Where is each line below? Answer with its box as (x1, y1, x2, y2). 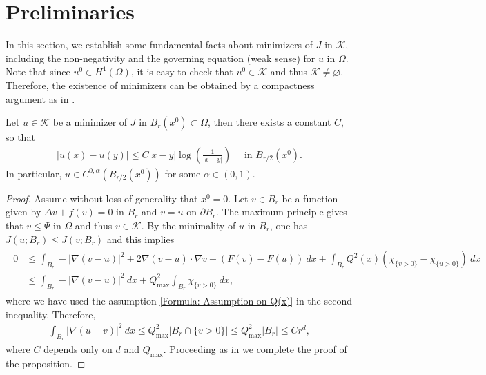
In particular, (6, 166, 62, 180)
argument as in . (6, 91, 75, 106)
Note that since (6, 64, 70, 79)
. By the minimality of (141, 218, 236, 232)
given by (6, 204, 41, 219)
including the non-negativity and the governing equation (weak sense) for (6, 50, 315, 65)
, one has (269, 218, 308, 232)
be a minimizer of (52, 115, 128, 129)
